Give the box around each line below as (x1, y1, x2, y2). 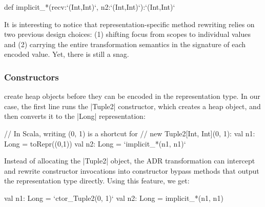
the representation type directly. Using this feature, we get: (4, 175, 190, 186)
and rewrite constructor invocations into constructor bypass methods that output (4, 165, 259, 176)
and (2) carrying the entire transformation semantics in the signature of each (4, 38, 246, 49)
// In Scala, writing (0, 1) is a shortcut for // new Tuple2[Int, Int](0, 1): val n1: (4, 128, 255, 138)
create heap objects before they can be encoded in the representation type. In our (4, 91, 260, 101)
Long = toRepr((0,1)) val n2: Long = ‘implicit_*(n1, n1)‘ (4, 138, 186, 149)
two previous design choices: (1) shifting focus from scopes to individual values (4, 29, 251, 39)
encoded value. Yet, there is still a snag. (4, 49, 129, 59)
